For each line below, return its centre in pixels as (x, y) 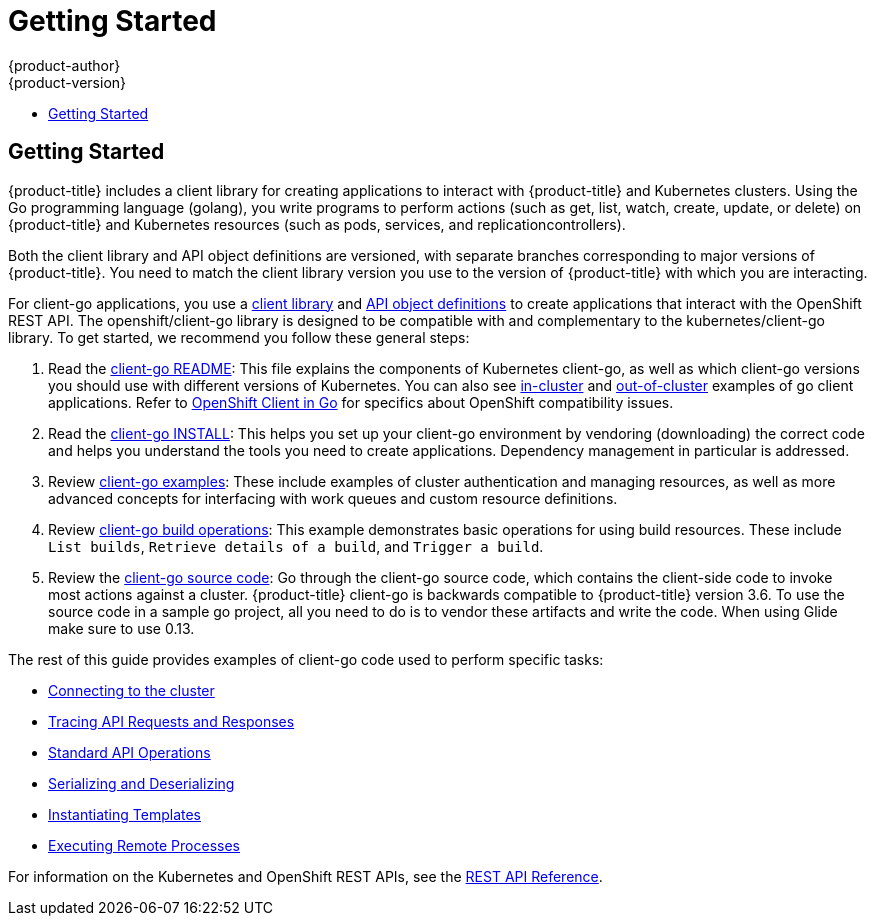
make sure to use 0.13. (121, 628)
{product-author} (64, 65)
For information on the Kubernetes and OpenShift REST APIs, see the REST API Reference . (305, 876)
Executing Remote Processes (144, 845)
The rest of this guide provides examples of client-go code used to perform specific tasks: (306, 659)
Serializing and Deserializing (141, 783)
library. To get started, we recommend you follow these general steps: (239, 337)
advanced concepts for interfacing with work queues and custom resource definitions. (333, 498)
